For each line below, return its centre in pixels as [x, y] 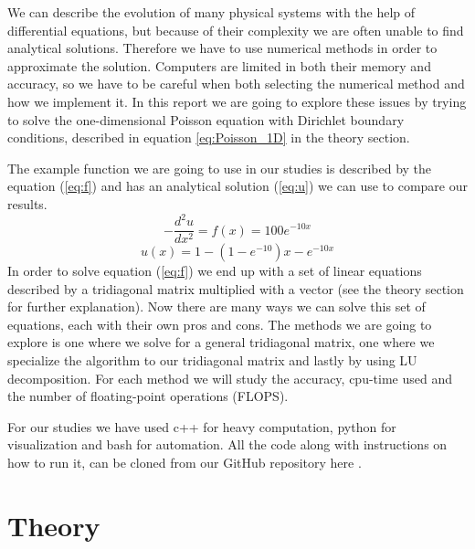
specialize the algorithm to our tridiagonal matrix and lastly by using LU [212, 360]
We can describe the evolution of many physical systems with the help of [211, 12]
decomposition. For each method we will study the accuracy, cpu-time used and [230, 378]
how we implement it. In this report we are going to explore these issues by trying [237, 101]
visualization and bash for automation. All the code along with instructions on [227, 444]
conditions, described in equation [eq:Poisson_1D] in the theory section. [209, 137]
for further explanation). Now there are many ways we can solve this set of [216, 306]
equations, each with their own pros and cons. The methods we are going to [220, 324]
